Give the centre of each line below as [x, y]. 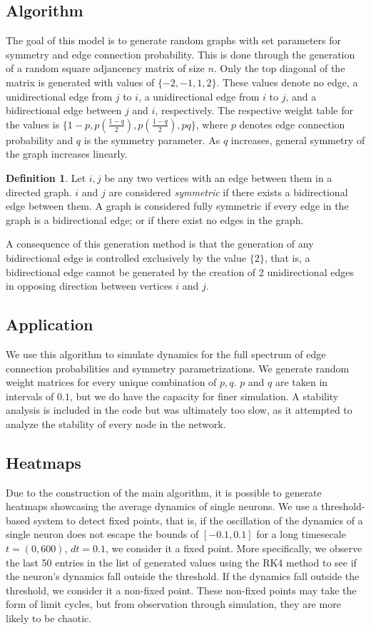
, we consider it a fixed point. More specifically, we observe [234, 548]
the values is [33, 124]
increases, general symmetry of [298, 139]
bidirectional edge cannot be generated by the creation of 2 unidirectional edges [180, 271]
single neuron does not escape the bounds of [102, 534]
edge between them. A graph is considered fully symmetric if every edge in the [177, 206]
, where [212, 124]
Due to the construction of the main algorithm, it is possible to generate [164, 492]
